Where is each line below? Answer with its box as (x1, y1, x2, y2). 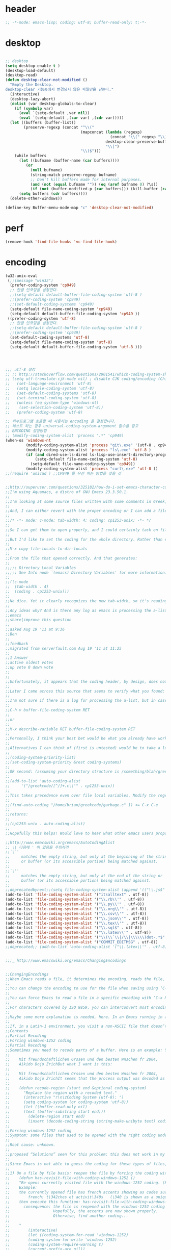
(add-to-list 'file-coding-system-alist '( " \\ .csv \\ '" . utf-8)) (5, 911, 147, 916)
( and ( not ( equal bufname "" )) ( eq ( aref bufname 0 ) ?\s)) (30, 182, 158, 187)
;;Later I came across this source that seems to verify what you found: (5, 688, 165, 694)
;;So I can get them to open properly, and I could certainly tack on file (5, 527, 169, 532)
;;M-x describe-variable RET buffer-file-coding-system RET (5, 726, 136, 732)
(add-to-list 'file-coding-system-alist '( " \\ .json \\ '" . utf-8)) (5, 916, 149, 921)
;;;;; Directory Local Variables (5, 565, 76, 570)
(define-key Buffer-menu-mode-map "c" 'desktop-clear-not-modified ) (5, 205, 154, 210)
